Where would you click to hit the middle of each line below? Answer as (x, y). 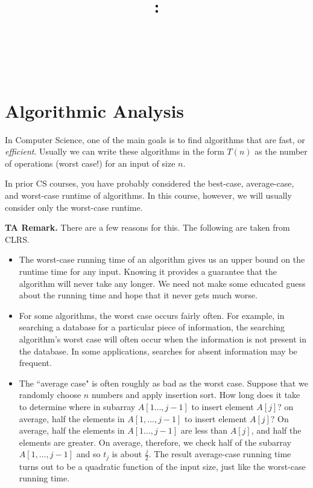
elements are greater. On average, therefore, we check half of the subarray (155, 442)
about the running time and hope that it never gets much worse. (138, 295)
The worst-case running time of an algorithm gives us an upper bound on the (162, 259)
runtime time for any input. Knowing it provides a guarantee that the (148, 271)
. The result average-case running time (220, 454)
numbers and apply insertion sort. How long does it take (196, 395)
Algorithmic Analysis (95, 110)
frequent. (35, 363)
